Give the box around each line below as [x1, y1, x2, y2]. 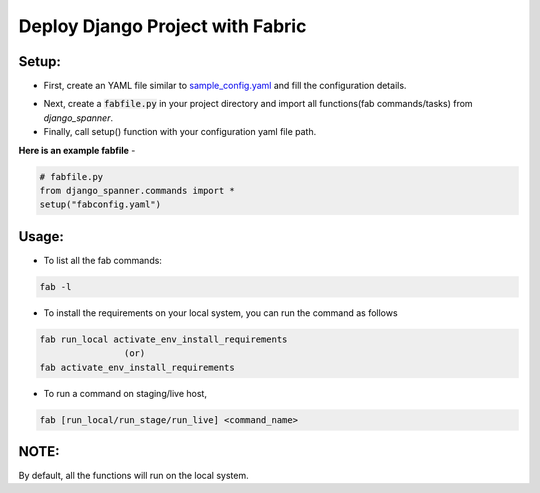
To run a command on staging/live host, [43, 387, 207, 399]
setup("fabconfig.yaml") [39, 199, 162, 210]
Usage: [18, 228, 65, 245]
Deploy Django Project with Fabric [18, 15, 307, 37]
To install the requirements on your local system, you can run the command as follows [43, 306, 399, 319]
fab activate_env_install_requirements [39, 361, 235, 373]
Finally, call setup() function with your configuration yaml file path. [43, 126, 317, 138]
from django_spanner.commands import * [39, 185, 235, 196]
